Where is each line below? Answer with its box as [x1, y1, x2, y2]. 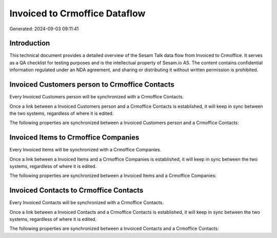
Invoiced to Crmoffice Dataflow [9, 8, 146, 19]
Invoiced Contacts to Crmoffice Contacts [9, 186, 144, 195]
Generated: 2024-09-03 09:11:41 [9, 26, 79, 32]
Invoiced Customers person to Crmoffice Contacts [9, 80, 174, 89]
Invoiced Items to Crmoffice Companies [9, 133, 140, 142]
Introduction [9, 39, 50, 48]
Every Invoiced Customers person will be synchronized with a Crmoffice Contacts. [9, 94, 184, 100]
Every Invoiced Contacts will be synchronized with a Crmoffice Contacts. [9, 200, 164, 206]
